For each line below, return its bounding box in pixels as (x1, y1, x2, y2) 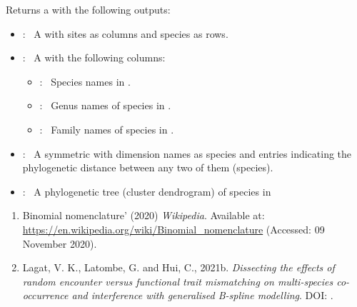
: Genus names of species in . (39, 98, 171, 113)
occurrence (22, 288, 69, 303)
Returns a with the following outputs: (6, 2, 171, 16)
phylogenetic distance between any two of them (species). (22, 160, 273, 175)
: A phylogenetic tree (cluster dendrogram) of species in (22, 183, 271, 198)
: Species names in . (39, 74, 131, 89)
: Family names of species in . (39, 121, 174, 136)
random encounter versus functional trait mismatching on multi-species (22, 273, 333, 288)
